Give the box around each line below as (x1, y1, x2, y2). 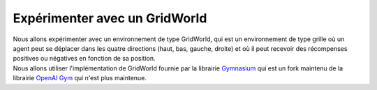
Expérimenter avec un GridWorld (13, 10, 207, 26)
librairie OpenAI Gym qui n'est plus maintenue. (13, 74, 147, 82)
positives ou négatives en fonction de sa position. (13, 54, 156, 63)
